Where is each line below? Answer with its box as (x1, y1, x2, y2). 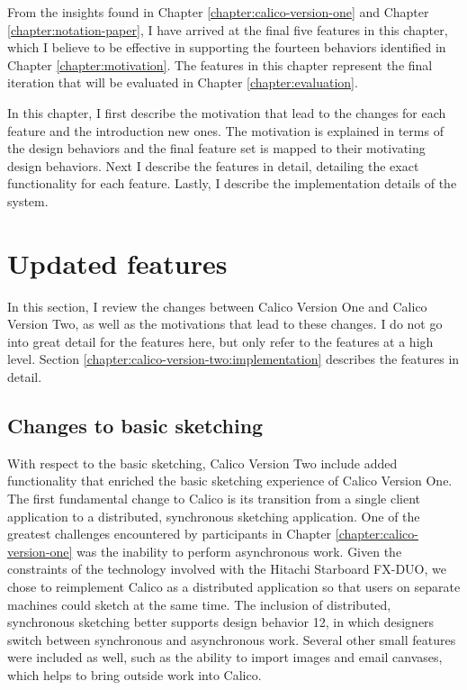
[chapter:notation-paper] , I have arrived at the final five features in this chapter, (7, 20, 448, 39)
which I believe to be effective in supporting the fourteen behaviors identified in (7, 38, 446, 57)
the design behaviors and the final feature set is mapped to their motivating (7, 139, 426, 158)
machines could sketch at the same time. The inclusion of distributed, (7, 595, 391, 613)
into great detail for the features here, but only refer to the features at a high (7, 331, 434, 350)
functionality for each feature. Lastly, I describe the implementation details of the (7, 174, 457, 193)
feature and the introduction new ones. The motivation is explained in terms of (7, 121, 444, 140)
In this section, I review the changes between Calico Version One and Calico (7, 296, 427, 315)
